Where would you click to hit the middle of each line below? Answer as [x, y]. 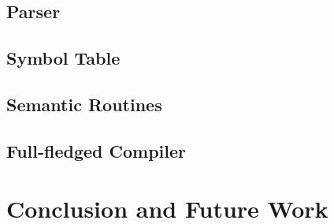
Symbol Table [63, 58]
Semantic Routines [84, 104]
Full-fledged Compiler [96, 150]
